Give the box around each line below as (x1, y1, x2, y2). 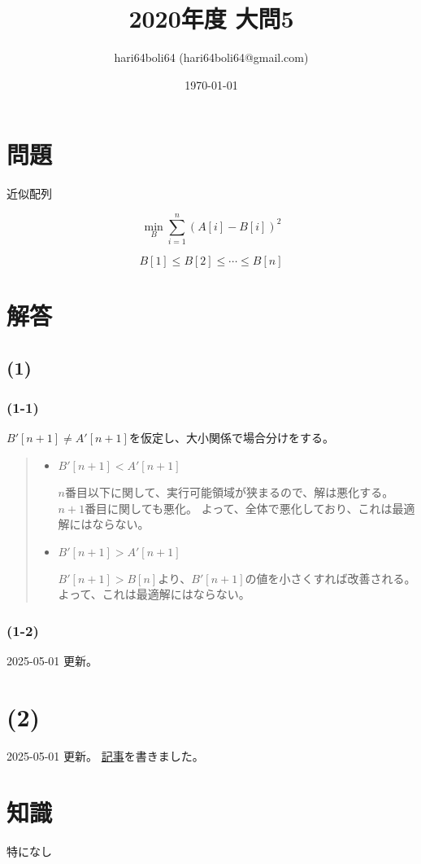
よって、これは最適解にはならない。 (58, 586, 250, 603)
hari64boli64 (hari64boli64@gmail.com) (114, 49, 309, 66)
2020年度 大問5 (128, 2, 294, 35)
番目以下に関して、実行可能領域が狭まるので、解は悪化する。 (65, 483, 394, 500)
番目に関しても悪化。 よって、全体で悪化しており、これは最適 (85, 499, 415, 516)
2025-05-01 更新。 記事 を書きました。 (7, 747, 204, 764)
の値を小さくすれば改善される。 (245, 569, 416, 586)
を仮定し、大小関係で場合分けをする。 (128, 429, 334, 446)
